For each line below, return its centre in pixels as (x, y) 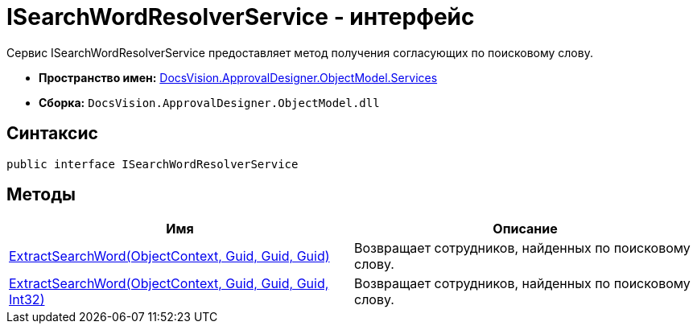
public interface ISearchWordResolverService (153, 164)
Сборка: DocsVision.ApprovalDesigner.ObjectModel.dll (209, 102)
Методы (41, 195)
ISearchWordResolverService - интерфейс (241, 17)
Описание (525, 229)
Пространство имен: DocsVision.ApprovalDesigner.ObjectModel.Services (238, 77)
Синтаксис (52, 134)
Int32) (27, 300)
